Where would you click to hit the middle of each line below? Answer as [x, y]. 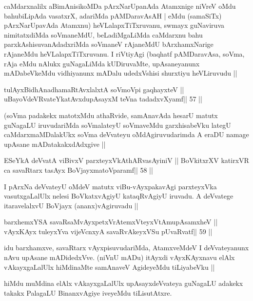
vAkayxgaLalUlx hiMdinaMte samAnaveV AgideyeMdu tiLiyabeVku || [109, 267]
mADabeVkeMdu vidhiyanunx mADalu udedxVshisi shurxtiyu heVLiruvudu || [121, 73]
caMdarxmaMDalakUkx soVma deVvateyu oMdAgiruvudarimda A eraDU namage [126, 134]
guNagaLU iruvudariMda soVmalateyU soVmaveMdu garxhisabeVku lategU [117, 125]
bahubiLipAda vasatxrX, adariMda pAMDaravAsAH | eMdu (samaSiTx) [113, 15]
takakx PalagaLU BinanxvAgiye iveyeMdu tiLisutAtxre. [88, 292]
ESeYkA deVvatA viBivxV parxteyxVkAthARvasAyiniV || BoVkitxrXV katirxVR [126, 160]
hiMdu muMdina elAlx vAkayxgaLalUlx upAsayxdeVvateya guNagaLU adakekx [124, 283]
